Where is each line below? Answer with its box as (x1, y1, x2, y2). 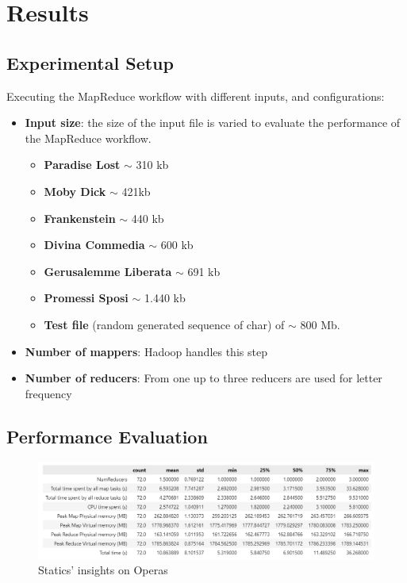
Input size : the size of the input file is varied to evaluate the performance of (25, 114, 401, 131)
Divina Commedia (44, 236, 145, 253)
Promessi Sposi (44, 290, 129, 306)
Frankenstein (44, 209, 116, 226)
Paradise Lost (44, 156, 121, 173)
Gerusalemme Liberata (44, 263, 172, 279)
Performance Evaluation (6, 424, 208, 448)
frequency (25, 385, 72, 401)
